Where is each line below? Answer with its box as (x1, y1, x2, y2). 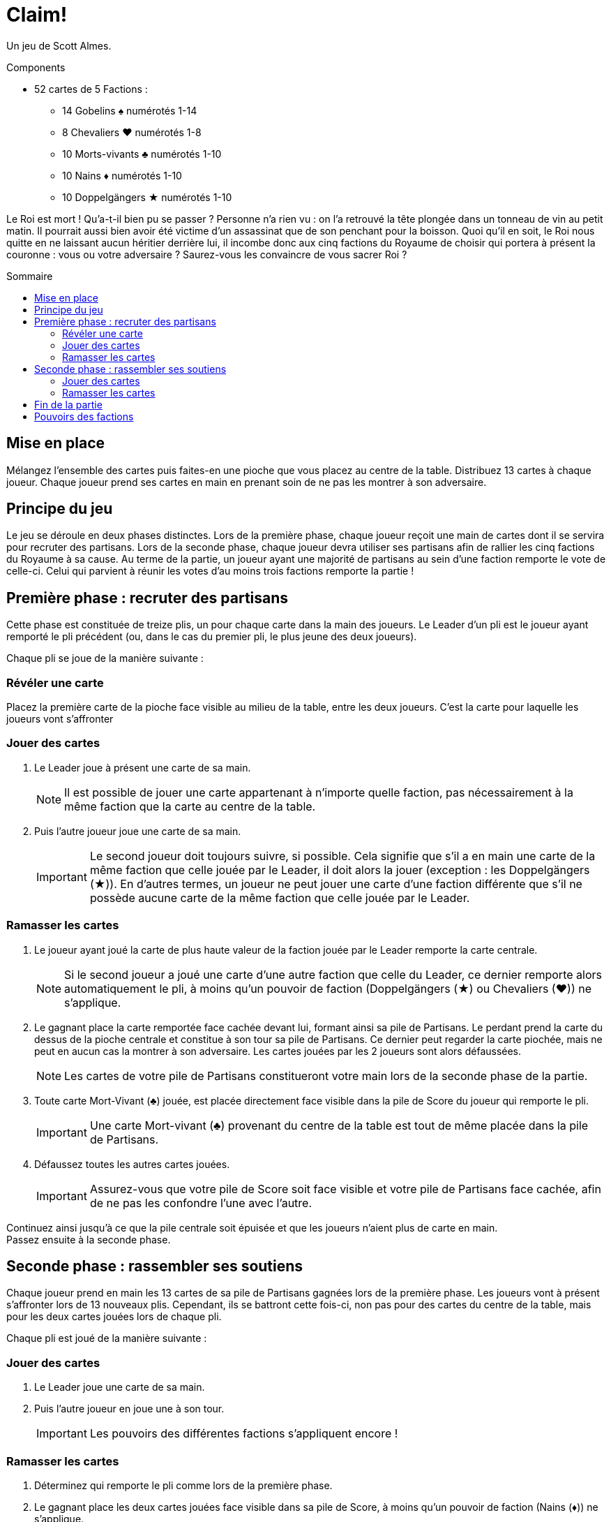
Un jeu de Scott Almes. (6, 39, 112, 52)
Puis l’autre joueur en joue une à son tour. (34, 1403, 225, 1415)
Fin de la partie (34, 398, 103, 411)
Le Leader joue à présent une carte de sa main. (34, 761, 251, 774)
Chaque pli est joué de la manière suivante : (6, 1332, 207, 1345)
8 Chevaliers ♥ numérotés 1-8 (62, 126, 202, 138)
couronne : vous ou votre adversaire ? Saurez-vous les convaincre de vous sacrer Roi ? (6, 248, 407, 260)
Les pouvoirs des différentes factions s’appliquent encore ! (89, 1426, 398, 1441)
